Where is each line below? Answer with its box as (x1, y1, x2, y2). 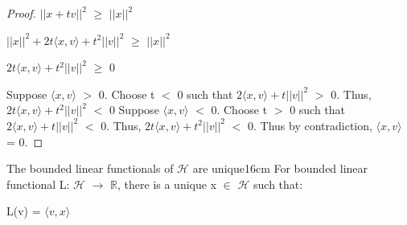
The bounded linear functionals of (6, 160, 174, 177)
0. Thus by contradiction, (248, 117, 372, 133)
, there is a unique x (117, 175, 217, 192)
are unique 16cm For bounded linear (192, 160, 368, 177)
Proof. (6, 5, 36, 21)
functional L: (6, 175, 70, 192)
